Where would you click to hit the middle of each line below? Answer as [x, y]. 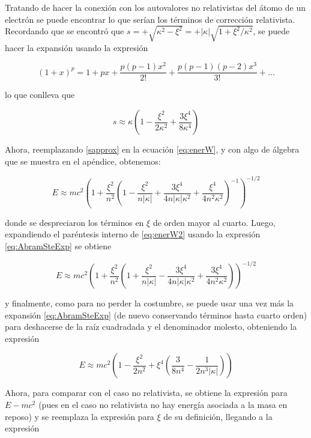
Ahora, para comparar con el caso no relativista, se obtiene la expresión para [146, 393]
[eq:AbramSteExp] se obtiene [58, 246]
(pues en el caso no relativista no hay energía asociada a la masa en [163, 405]
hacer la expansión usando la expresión [77, 47]
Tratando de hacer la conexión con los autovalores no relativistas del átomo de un [155, 7]
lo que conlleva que [40, 95]
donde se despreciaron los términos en [74, 222]
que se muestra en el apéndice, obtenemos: [83, 161]
